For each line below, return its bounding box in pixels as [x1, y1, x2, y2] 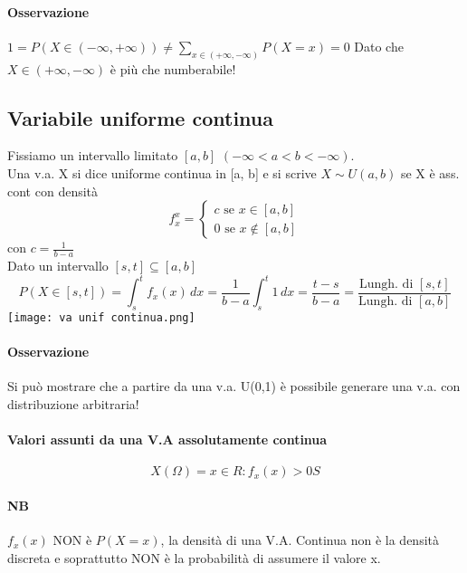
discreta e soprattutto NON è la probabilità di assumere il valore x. [7, 548, 381, 567]
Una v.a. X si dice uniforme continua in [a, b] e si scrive [7, 164, 317, 183]
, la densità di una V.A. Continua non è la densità [160, 530, 439, 549]
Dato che [354, 36, 404, 55]
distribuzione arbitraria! [7, 395, 139, 413]
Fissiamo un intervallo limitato [7, 146, 178, 165]
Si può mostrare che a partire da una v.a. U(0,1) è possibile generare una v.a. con [7, 377, 461, 396]
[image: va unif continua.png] [7, 310, 195, 324]
